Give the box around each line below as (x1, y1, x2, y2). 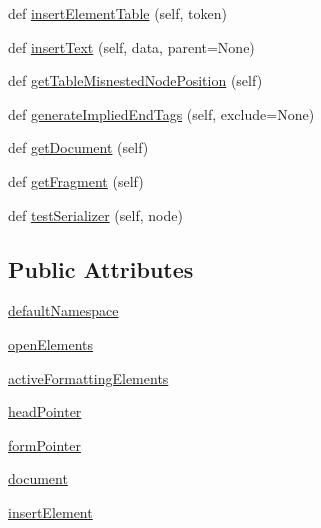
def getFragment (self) (8, 170, 144, 191)
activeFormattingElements (8, 367, 169, 388)
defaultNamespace (8, 300, 119, 321)
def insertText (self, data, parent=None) (8, 36, 255, 57)
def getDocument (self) (8, 137, 149, 158)
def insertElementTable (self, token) (8, 3, 227, 23)
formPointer (8, 434, 82, 455)
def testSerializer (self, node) (8, 204, 183, 225)
